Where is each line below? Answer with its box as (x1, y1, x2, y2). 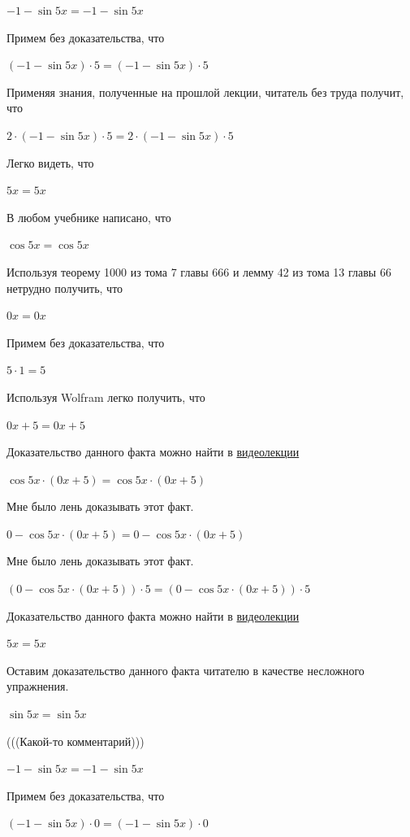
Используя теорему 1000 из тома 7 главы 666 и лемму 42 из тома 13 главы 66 (6, 263, 391, 280)
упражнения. (6, 678, 69, 695)
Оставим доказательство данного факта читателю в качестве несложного (6, 661, 365, 678)
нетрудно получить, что (6, 279, 123, 296)
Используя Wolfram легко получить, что (6, 388, 205, 405)
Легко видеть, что (6, 154, 94, 171)
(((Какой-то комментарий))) (6, 732, 145, 749)
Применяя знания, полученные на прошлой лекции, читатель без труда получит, (6, 83, 404, 100)
